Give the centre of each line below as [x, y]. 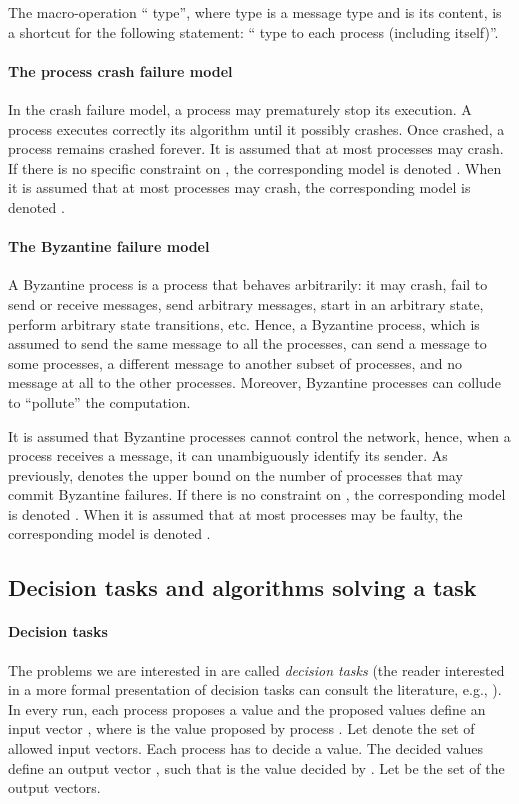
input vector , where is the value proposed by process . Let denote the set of [241, 728]
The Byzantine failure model [109, 246]
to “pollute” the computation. [99, 401]
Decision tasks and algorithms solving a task [242, 587]
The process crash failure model [120, 70]
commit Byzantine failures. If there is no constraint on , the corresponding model [257, 494]
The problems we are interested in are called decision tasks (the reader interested [256, 669]
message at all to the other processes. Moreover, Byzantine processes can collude [254, 382]
